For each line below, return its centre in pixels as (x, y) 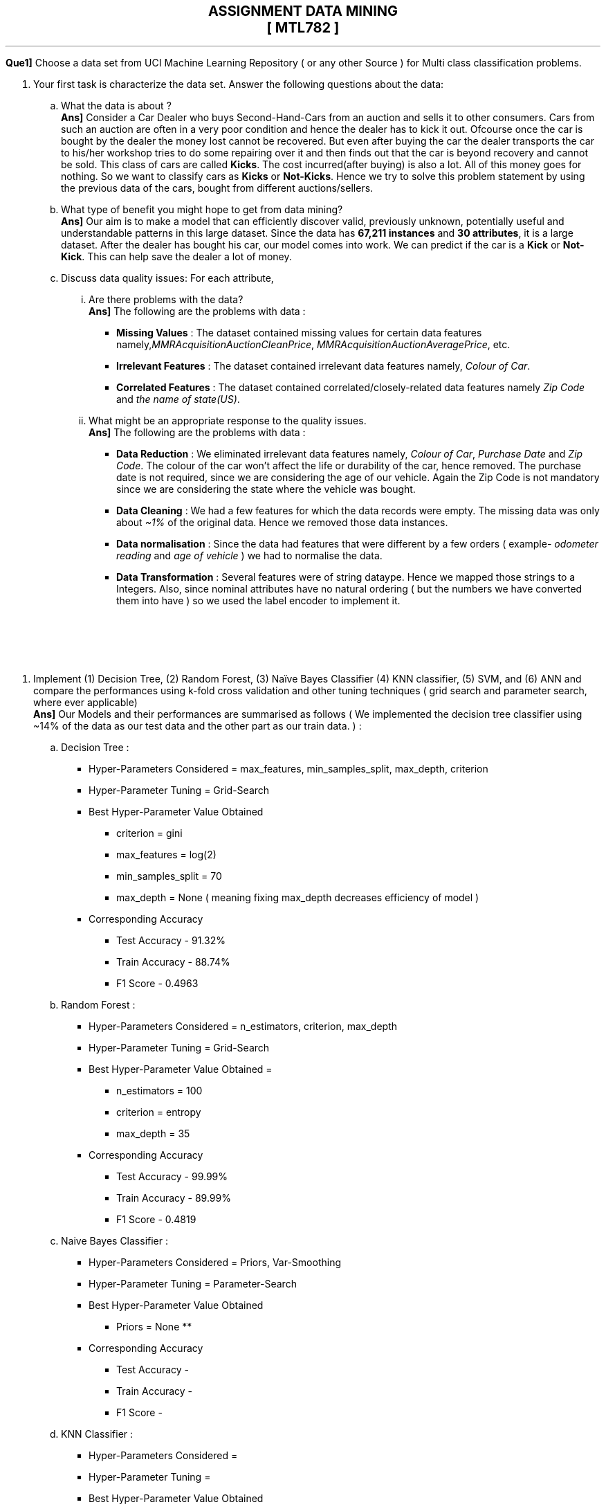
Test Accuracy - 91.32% (171, 940)
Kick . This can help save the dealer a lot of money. (176, 256)
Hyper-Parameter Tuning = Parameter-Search (193, 1284)
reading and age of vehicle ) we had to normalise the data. (249, 555)
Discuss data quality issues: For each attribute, (167, 278)
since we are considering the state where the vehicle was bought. (266, 489)
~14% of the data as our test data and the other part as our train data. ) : (198, 726)
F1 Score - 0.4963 (157, 983)
